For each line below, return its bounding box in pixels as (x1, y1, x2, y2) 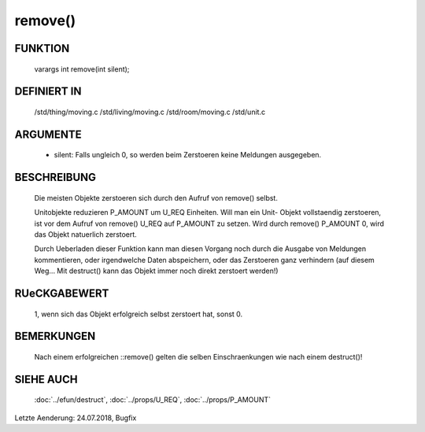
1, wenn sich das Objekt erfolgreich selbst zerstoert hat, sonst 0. (34, 309, 243, 319)
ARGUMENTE (14, 127, 82, 141)
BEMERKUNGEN (14, 330, 96, 343)
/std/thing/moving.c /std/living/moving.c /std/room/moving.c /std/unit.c (34, 107, 266, 116)
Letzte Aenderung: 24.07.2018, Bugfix (14, 413, 137, 423)
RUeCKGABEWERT (14, 286, 109, 300)
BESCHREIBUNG (14, 171, 97, 184)
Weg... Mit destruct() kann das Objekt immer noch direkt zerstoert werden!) (34, 266, 279, 275)
